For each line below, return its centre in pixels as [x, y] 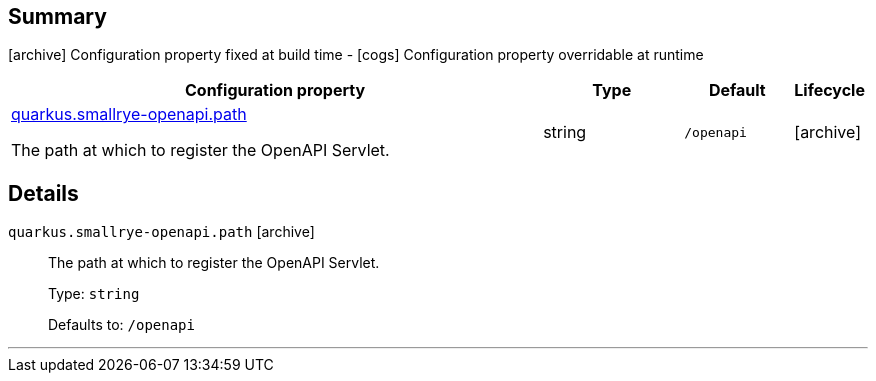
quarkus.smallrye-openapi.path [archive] [161, 232]
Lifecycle [829, 90]
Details [43, 193]
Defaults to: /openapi [121, 325]
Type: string [94, 294]
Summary [57, 16]
